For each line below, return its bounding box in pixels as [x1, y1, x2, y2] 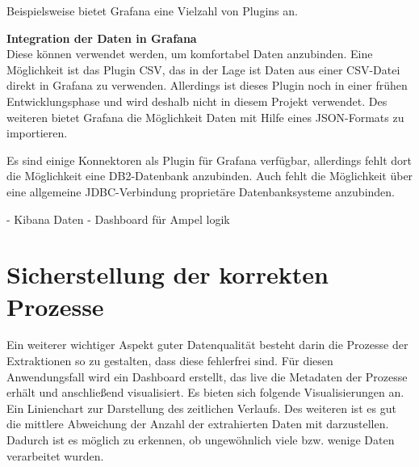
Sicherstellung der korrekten [6, 258, 329, 291]
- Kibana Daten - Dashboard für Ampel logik [6, 210, 230, 227]
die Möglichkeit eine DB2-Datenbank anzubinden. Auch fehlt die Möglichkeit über [6, 167, 413, 184]
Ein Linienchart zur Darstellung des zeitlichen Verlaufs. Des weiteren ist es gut [6, 399, 396, 416]
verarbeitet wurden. [6, 447, 104, 464]
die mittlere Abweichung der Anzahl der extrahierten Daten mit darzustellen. [6, 415, 389, 432]
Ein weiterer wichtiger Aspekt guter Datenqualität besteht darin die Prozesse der [6, 336, 409, 353]
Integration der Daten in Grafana [6, 29, 197, 46]
